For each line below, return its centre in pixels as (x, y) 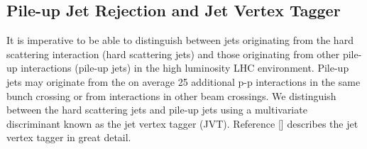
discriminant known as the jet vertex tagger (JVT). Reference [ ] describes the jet (182, 123)
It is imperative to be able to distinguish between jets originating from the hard (180, 40)
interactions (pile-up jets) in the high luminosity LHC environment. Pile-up (185, 68)
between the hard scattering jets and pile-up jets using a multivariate (157, 110)
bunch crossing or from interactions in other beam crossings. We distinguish (171, 95)
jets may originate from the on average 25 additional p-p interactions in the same (183, 81)
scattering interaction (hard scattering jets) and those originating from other (173, 54)
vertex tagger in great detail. (69, 137)
